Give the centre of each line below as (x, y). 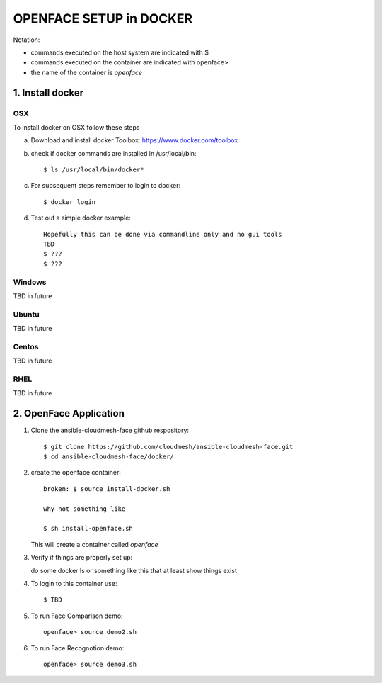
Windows (30, 282)
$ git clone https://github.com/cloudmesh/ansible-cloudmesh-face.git (168, 447)
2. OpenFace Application (69, 413)
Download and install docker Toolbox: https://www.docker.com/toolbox (134, 140)
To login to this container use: (74, 583)
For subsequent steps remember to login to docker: (105, 186)
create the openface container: (76, 473)
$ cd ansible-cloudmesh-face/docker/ (109, 457)
